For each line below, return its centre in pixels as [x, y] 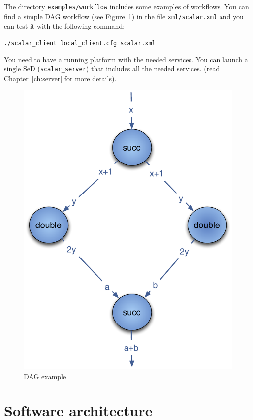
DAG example [45, 376]
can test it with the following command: [64, 26]
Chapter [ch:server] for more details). [60, 78]
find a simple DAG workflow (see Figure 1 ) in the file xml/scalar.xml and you [124, 16]
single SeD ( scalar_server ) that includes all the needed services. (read [112, 69]
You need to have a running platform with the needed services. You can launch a [126, 59]
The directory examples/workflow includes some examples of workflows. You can [126, 6]
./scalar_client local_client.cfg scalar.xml [80, 43]
